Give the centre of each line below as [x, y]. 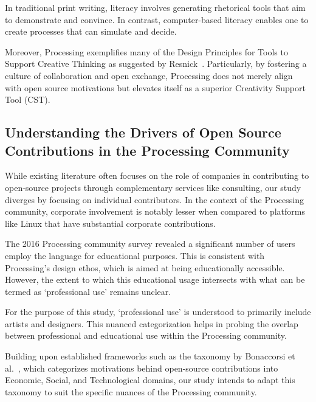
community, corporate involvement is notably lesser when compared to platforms [155, 211]
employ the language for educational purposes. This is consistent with [135, 255]
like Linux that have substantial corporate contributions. [110, 223]
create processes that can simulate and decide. [91, 31]
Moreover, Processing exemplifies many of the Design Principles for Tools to [146, 51]
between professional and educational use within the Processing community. [146, 335]
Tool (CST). [28, 99]
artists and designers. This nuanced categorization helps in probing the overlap [152, 323]
